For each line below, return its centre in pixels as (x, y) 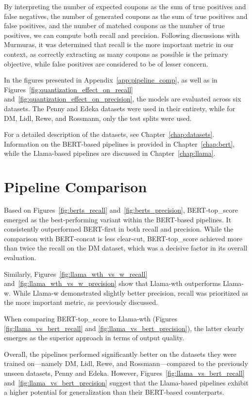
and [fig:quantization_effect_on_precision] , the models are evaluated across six (123, 99)
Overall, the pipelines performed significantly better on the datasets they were (120, 354)
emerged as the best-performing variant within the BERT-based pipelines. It (118, 219)
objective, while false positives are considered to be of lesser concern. (106, 63)
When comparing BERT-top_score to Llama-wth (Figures (91, 318)
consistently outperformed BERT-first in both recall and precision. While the (119, 229)
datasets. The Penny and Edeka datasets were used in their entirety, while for (120, 108)
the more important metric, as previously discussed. (81, 302)
